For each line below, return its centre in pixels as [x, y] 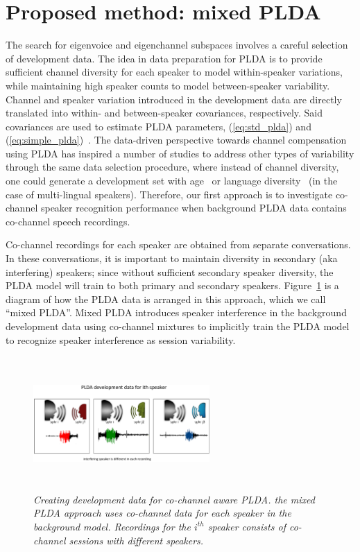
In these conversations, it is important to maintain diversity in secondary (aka [172, 258]
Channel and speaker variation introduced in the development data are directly [174, 99]
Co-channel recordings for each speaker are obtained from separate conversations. [178, 244]
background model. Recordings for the [112, 526]
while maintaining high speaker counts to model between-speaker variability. [168, 85]
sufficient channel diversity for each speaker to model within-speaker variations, [174, 72]
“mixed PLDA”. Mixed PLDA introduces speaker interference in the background [176, 312]
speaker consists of [247, 526]
